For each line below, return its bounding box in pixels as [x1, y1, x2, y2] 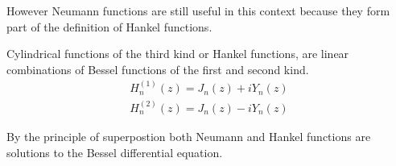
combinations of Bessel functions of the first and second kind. [6, 60, 309, 77]
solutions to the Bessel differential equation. [6, 143, 223, 160]
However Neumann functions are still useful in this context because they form [6, 2, 390, 19]
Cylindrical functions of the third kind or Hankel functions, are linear [6, 45, 349, 62]
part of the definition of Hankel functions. [6, 18, 212, 35]
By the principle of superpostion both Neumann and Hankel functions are [6, 128, 371, 144]
